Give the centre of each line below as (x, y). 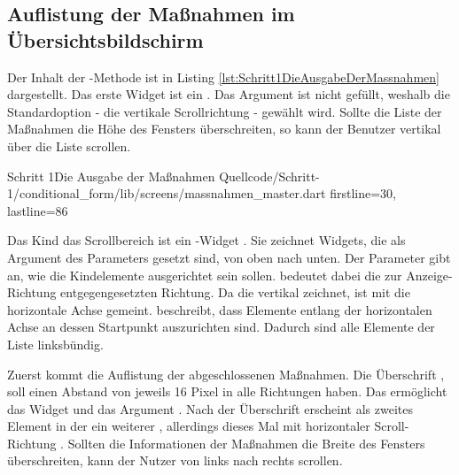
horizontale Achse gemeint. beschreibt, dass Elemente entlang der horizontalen (220, 309)
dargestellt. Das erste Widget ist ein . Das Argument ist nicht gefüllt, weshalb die (229, 94)
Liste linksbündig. (55, 344)
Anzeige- (429, 275)
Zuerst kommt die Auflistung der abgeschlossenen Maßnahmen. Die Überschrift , (226, 374)
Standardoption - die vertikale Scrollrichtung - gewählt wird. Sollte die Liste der (225, 111)
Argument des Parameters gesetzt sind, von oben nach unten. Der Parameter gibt (229, 257)
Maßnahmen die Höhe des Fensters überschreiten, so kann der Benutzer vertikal (224, 129)
